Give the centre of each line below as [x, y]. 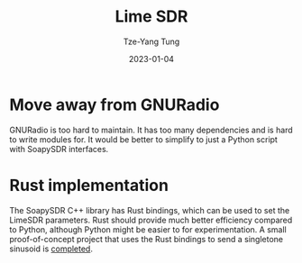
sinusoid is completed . [51, 249]
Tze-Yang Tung [151, 41]
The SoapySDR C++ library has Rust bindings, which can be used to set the [150, 210]
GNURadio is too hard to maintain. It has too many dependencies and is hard [151, 130]
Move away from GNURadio [114, 104]
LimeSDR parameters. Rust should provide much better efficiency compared [151, 220]
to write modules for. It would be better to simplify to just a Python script [143, 139]
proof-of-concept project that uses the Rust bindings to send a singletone [146, 239]
